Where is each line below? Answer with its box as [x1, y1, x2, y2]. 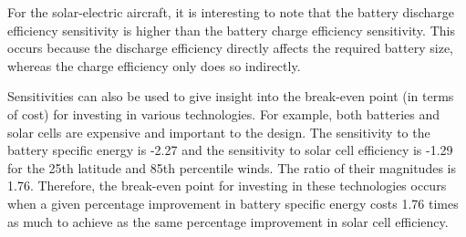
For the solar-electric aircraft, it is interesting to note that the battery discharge [7, 3, 455, 21]
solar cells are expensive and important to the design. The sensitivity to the [7, 122, 430, 141]
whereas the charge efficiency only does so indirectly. [7, 56, 301, 75]
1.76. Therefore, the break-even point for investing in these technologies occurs [7, 176, 447, 195]
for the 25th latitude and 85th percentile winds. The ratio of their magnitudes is [7, 158, 456, 177]
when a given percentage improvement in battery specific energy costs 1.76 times [7, 193, 459, 212]
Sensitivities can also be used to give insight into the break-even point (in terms [7, 87, 454, 106]
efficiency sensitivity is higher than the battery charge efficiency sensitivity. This [7, 20, 455, 39]
